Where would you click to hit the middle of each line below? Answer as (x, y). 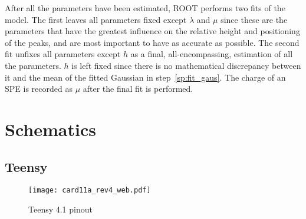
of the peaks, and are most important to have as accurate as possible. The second (152, 42)
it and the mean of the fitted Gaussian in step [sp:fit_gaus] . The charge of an (145, 77)
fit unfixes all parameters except (63, 54)
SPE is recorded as (39, 89)
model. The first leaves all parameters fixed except (96, 19)
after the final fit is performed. (138, 89)
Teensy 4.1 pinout (60, 209)
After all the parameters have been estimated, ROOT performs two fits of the (145, 8)
